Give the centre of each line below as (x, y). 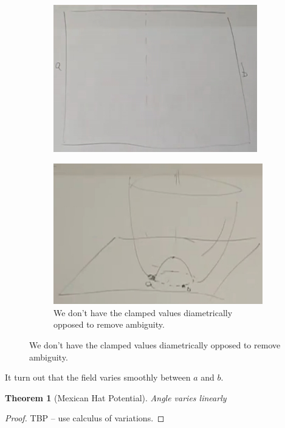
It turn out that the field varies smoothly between (98, 377)
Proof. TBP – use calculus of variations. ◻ (85, 418)
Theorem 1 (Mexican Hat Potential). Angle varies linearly (116, 397)
